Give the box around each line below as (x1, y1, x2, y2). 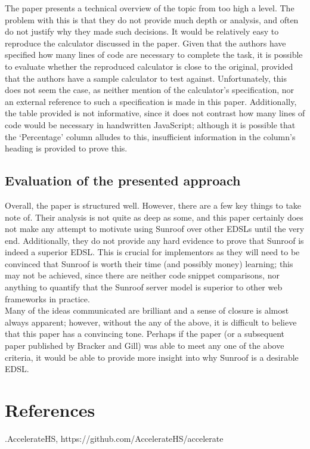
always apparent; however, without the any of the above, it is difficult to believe (5, 315, 297, 328)
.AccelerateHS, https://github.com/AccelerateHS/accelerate (5, 432, 224, 444)
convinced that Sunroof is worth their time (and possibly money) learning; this (5, 257, 293, 270)
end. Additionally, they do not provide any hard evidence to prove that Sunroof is (5, 234, 304, 246)
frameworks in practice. (5, 292, 90, 305)
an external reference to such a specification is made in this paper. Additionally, (5, 95, 297, 107)
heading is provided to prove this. (5, 142, 128, 154)
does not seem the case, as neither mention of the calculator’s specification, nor (5, 83, 294, 96)
